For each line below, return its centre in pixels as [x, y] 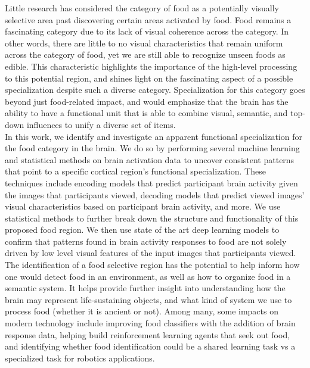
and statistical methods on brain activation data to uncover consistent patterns [150, 159]
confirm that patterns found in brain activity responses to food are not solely [146, 241]
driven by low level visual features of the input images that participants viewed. [151, 253]
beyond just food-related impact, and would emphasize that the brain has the [147, 101]
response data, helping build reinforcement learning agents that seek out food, [148, 334]
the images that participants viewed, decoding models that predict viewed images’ [155, 194]
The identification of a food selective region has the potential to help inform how [152, 265]
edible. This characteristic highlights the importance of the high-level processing [151, 66]
